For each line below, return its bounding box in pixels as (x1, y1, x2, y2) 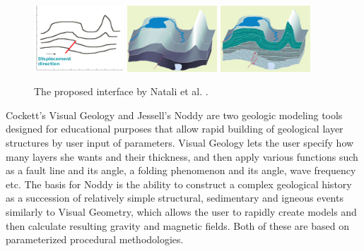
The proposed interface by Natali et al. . (34, 84, 209, 99)
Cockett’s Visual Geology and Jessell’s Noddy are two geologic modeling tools (6, 107, 343, 122)
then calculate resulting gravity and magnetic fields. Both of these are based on (6, 218, 349, 233)
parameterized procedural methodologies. (6, 232, 184, 247)
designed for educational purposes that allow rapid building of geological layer (6, 121, 344, 136)
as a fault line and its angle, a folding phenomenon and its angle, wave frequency (6, 163, 356, 178)
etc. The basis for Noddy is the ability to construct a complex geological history (6, 176, 352, 191)
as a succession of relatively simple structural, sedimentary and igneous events (6, 190, 344, 205)
